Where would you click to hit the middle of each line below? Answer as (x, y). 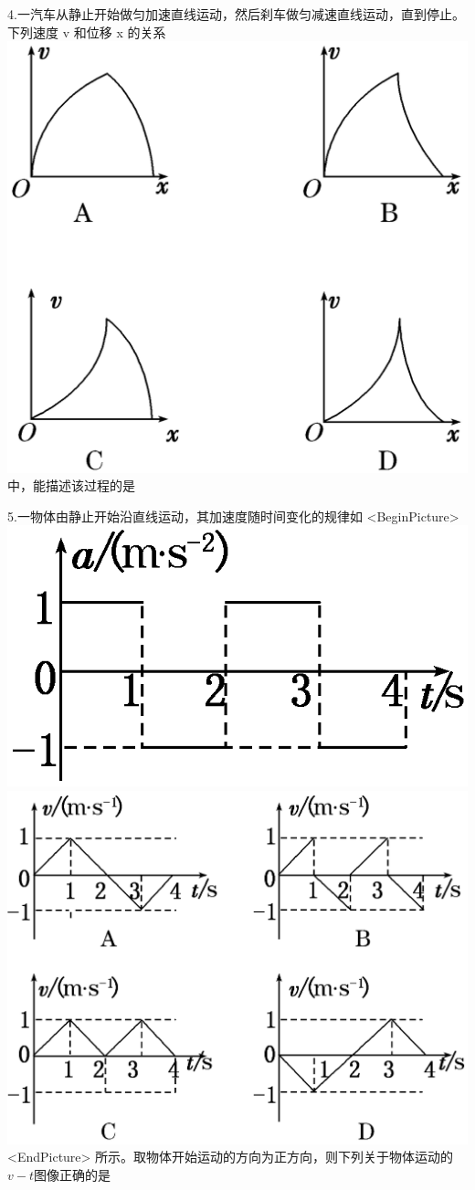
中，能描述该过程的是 (71, 485)
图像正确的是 (72, 1174)
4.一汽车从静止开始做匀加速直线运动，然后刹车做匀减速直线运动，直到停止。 (236, 14)
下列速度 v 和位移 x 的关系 (87, 32)
